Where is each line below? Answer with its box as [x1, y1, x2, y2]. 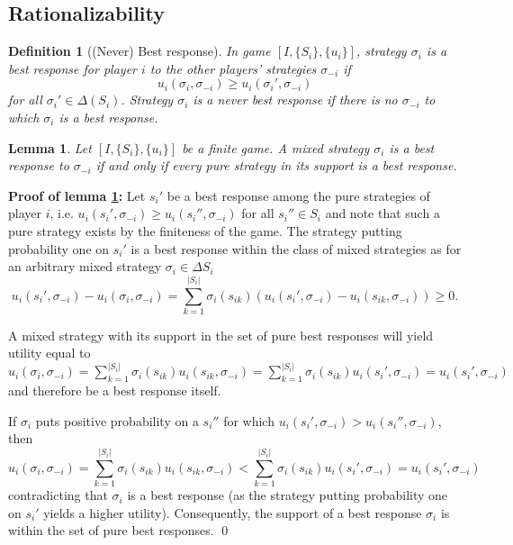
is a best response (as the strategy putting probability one [127, 486, 448, 504]
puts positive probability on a [35, 411, 199, 430]
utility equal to [8, 343, 91, 362]
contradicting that [8, 486, 108, 504]
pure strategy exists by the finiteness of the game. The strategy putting [8, 221, 402, 240]
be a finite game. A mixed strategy [182, 138, 370, 157]
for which [223, 411, 274, 430]
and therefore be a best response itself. [8, 381, 221, 400]
